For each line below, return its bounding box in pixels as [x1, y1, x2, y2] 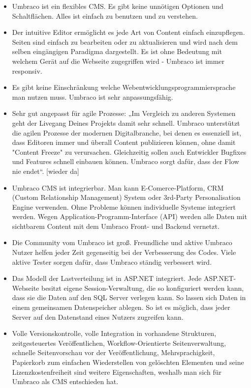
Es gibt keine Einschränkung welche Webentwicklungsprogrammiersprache [12, 82, 236, 92]
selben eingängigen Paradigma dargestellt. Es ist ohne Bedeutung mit [12, 46, 222, 56]
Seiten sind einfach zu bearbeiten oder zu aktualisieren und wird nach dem [12, 36, 238, 47]
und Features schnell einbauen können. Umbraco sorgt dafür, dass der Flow [12, 156, 239, 166]
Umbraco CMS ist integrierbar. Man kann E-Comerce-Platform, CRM [12, 182, 224, 193]
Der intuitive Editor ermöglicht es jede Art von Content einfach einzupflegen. [12, 27, 245, 37]
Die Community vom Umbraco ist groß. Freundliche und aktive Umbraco [12, 237, 232, 248]
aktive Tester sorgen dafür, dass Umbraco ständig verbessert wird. [12, 256, 212, 267]
